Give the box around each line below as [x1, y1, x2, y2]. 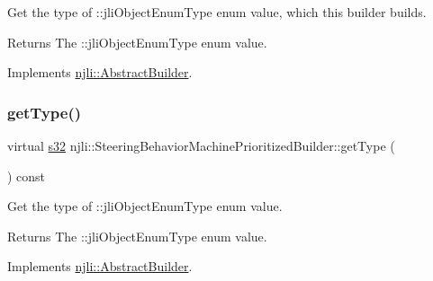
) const [7, 166, 46, 185]
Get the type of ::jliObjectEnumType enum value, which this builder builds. [7, 3, 427, 21]
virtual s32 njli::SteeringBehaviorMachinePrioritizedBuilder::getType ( [7, 136, 395, 154]
